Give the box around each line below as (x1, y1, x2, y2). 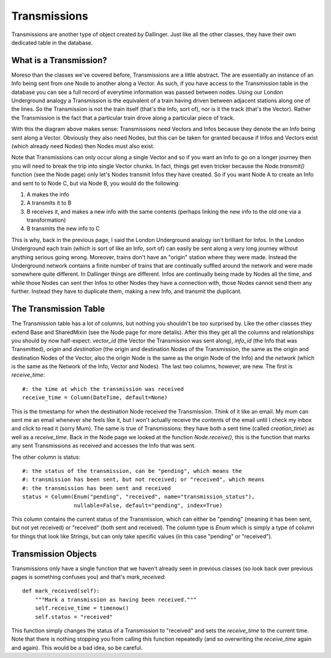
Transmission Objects (11, 548, 97, 559)
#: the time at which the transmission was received (22, 385, 184, 392)
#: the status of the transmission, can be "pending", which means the (22, 467, 242, 474)
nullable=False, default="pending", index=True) (74, 502, 223, 509)
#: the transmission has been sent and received (22, 485, 171, 491)
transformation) (26, 216, 66, 224)
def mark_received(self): (22, 588, 101, 594)
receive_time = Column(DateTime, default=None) (22, 394, 168, 401)
